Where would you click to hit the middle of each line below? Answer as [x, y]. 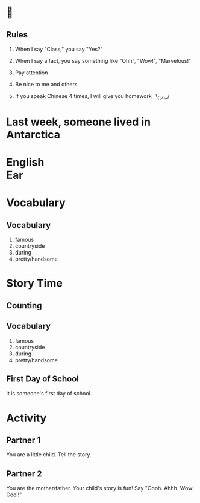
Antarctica [33, 135]
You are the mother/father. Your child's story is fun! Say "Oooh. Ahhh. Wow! [100, 488]
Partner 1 [23, 440]
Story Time [35, 283]
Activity [27, 418]
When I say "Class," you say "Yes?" [59, 49]
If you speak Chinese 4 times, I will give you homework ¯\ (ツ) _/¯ [93, 97]
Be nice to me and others [46, 84]
